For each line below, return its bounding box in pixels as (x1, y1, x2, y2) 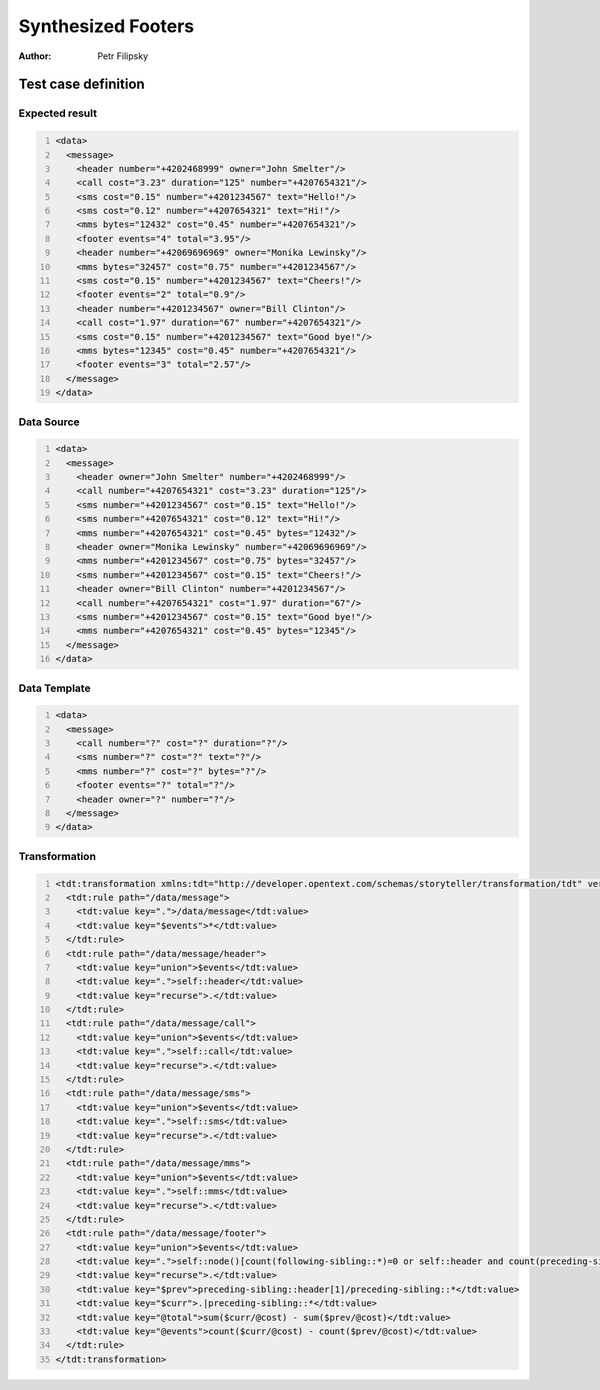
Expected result (18, 106, 97, 120)
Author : (18, 50, 52, 62)
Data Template (18, 681, 91, 695)
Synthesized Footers (18, 15, 195, 37)
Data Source (18, 415, 80, 429)
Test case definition (18, 76, 145, 93)
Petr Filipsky (97, 50, 149, 62)
